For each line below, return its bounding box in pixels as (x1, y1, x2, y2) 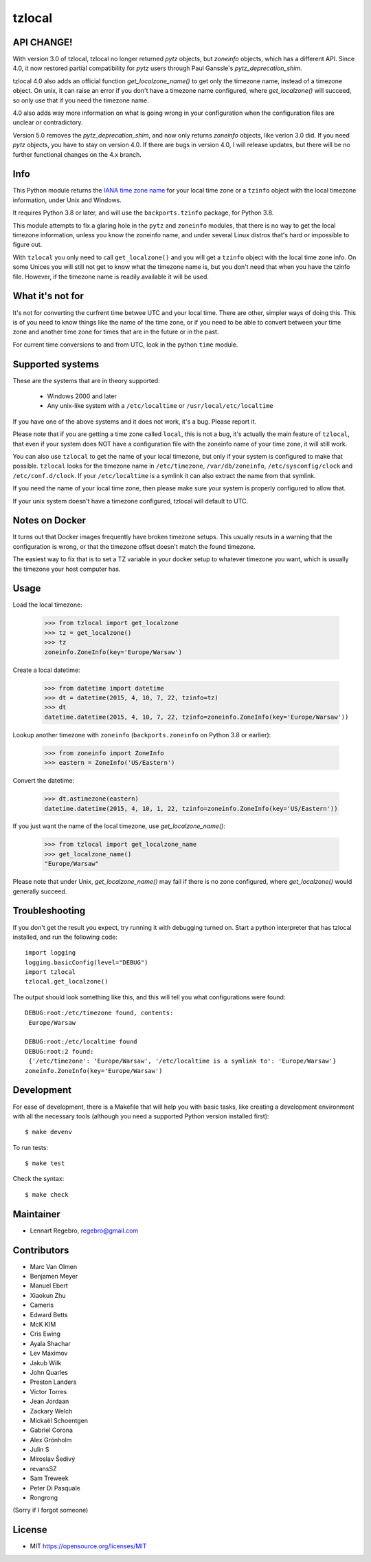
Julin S (30, 1445, 49, 1454)
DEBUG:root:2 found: (25, 1048, 94, 1055)
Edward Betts (30, 1310, 68, 1319)
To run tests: (12, 1143, 48, 1151)
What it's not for (12, 290, 84, 302)
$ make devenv (25, 1128, 72, 1136)
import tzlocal (25, 968, 76, 976)
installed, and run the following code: (12, 933, 118, 941)
